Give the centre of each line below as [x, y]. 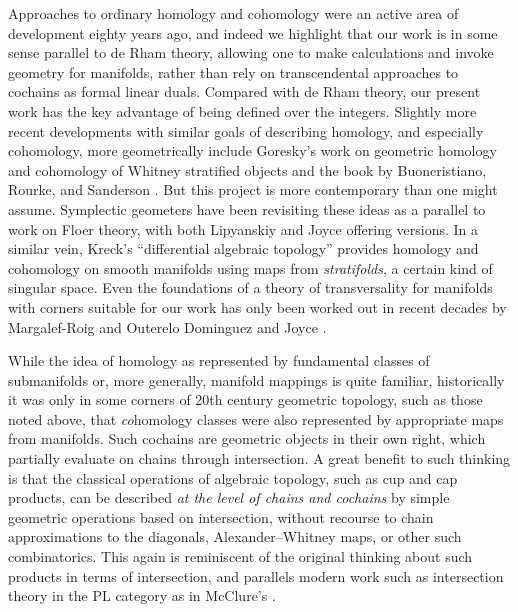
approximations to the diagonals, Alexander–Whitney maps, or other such [235, 536]
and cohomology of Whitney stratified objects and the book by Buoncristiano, [247, 169]
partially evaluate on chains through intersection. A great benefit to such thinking [259, 458]
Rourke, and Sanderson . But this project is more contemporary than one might [253, 189]
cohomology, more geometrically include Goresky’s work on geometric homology [252, 150]
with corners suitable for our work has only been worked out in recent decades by [257, 306]
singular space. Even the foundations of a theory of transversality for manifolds [250, 287]
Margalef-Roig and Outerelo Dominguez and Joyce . [167, 326]
